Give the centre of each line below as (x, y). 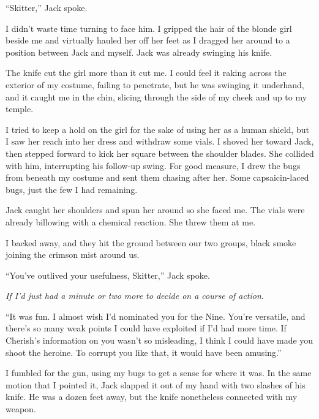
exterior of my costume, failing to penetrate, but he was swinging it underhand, (155, 84)
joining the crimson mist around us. (73, 255)
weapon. (21, 409)
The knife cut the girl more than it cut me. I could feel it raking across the (146, 73)
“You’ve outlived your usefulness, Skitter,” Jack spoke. (108, 275)
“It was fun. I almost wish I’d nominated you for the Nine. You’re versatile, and (156, 316)
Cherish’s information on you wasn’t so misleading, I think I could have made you (159, 340)
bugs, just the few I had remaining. (72, 189)
